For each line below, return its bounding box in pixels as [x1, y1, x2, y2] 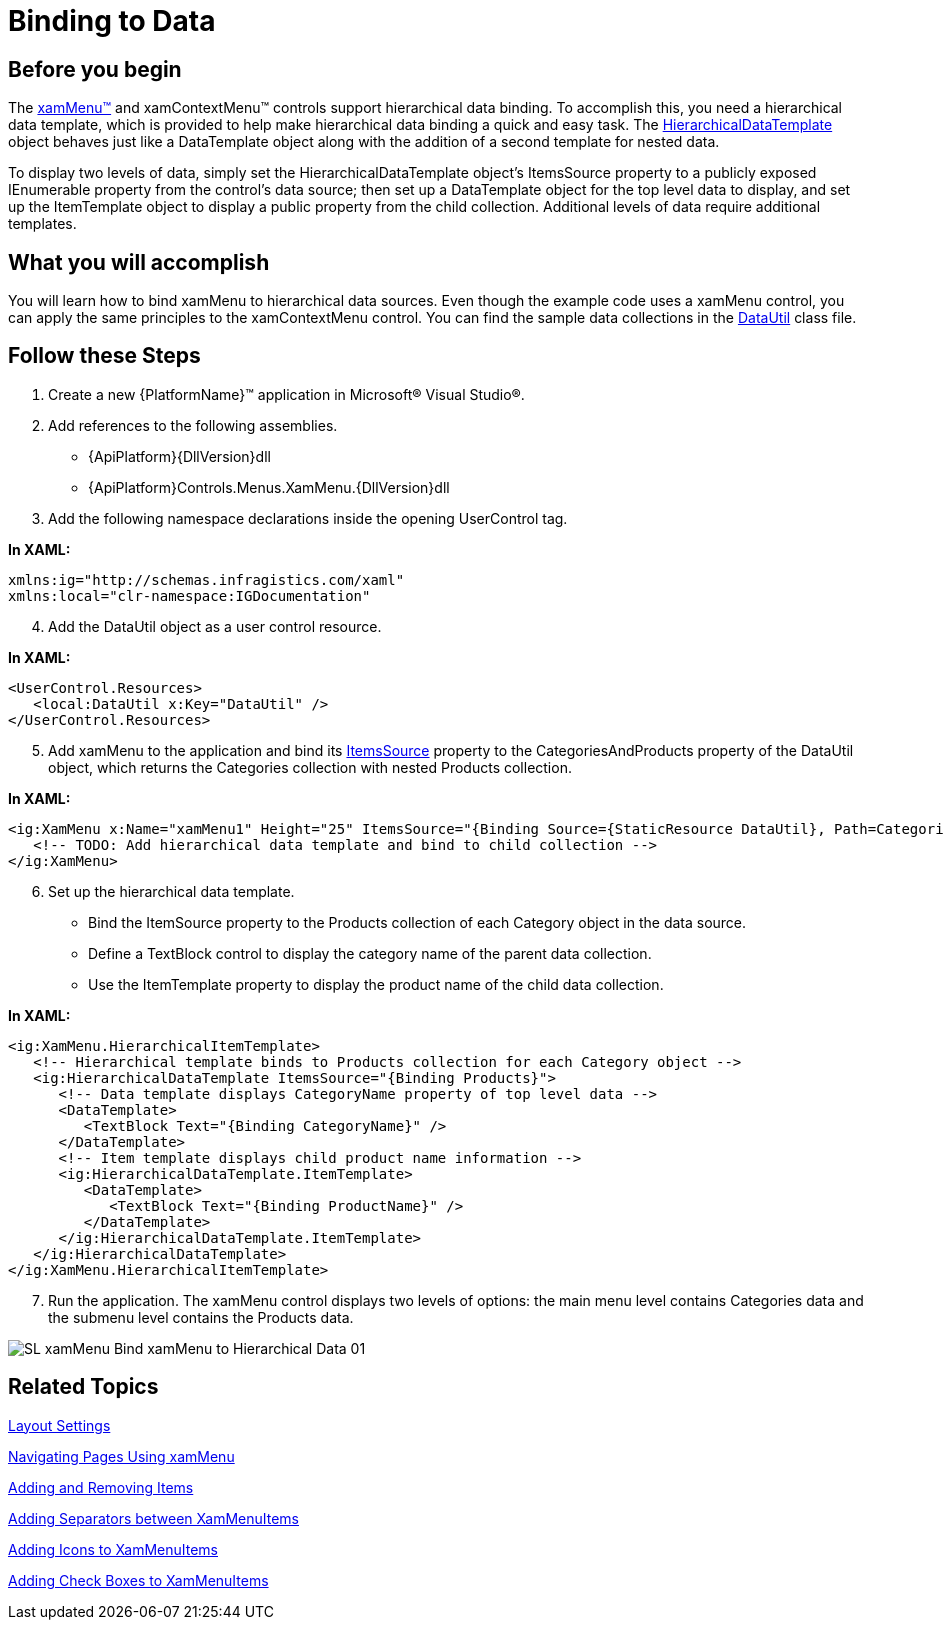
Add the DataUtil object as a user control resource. [48, 617, 382, 635]
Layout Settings [8, 1416, 111, 1434]
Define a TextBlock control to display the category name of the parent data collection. [88, 944, 652, 962]
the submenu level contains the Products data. [48, 1308, 354, 1326]
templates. [8, 215, 77, 233]
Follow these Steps [8, 343, 201, 369]
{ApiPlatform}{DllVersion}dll [88, 447, 271, 465]
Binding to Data [8, 4, 216, 38]
